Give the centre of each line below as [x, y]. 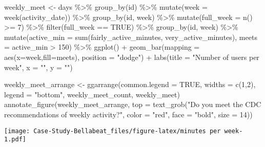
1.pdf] [15, 140]
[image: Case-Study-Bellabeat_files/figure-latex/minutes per [113, 131]
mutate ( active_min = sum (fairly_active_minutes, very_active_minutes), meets [131, 37]
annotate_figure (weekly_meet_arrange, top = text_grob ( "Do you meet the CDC [133, 104]
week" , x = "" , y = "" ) [38, 67]
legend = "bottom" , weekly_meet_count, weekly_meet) [92, 94]
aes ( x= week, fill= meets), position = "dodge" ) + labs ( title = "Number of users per [132, 57]
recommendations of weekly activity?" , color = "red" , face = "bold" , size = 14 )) [128, 114]
